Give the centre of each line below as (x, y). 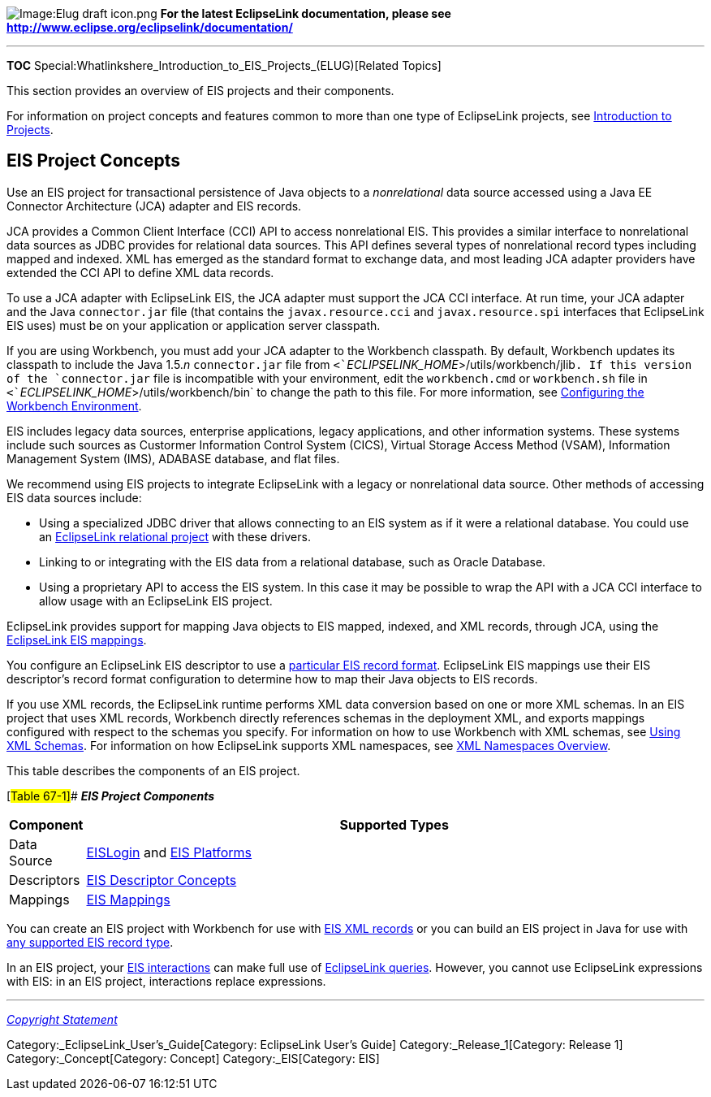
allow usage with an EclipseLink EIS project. (156, 601)
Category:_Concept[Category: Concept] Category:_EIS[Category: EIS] (193, 1058)
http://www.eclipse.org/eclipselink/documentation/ (150, 27)
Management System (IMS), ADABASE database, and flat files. (173, 458)
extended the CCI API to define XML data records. (140, 272)
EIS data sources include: (74, 497)
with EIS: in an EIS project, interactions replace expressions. (166, 981)
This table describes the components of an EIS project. (153, 770)
